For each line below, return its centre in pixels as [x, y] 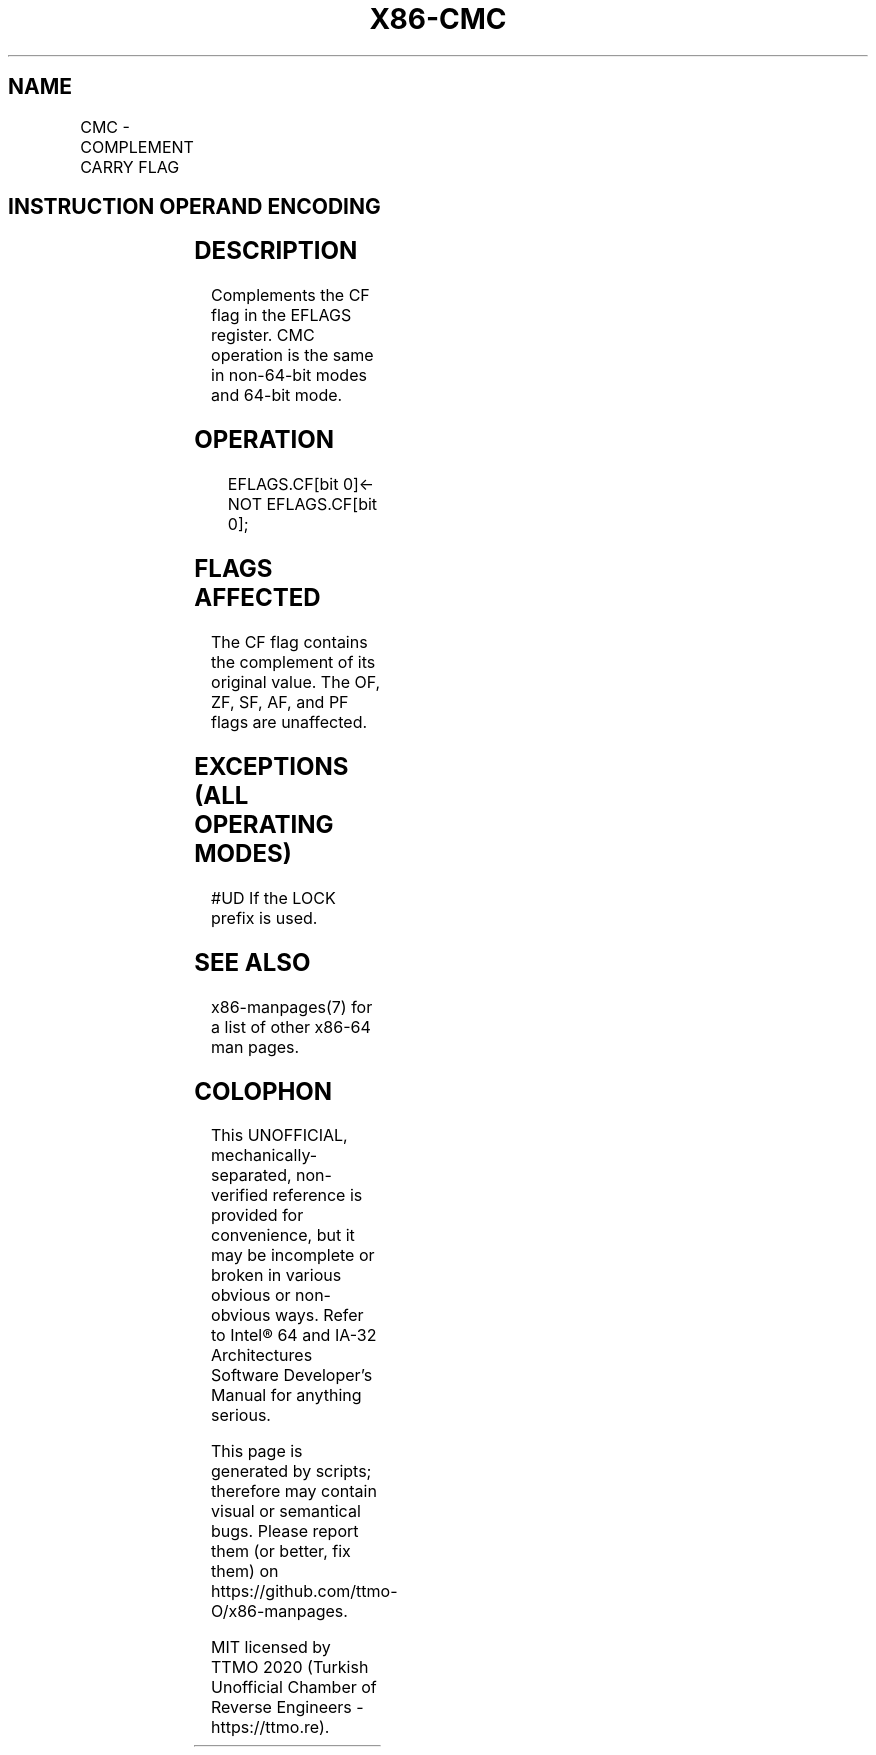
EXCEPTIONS [271, 766]
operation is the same [292, 355]
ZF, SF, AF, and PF [280, 701]
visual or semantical [286, 1511]
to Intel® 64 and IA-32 [294, 1335]
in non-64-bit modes [289, 375]
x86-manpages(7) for [292, 1006]
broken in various [276, 1275]
